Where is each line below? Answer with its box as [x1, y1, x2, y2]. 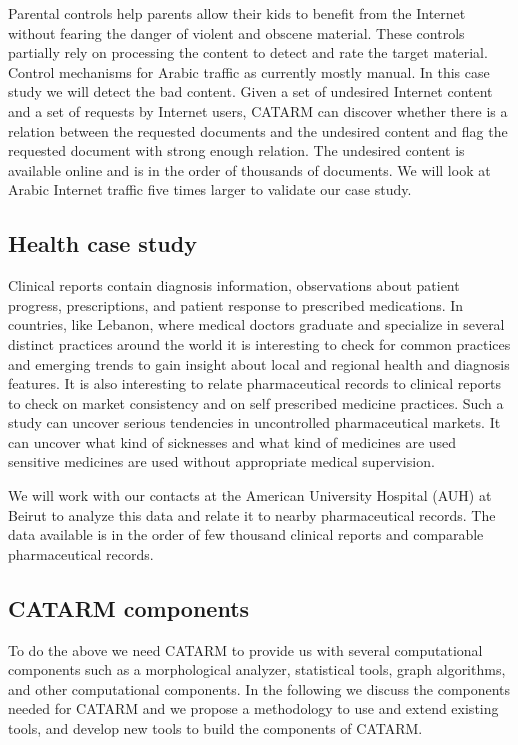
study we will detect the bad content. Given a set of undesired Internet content [8, 81, 493, 102]
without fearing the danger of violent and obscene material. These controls [8, 22, 465, 43]
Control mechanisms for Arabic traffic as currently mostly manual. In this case [8, 61, 490, 82]
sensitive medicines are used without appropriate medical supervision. [8, 451, 435, 472]
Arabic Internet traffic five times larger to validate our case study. [8, 179, 412, 200]
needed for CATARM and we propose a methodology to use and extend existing [8, 698, 499, 719]
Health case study [8, 228, 197, 259]
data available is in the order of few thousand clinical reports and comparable [8, 524, 484, 545]
